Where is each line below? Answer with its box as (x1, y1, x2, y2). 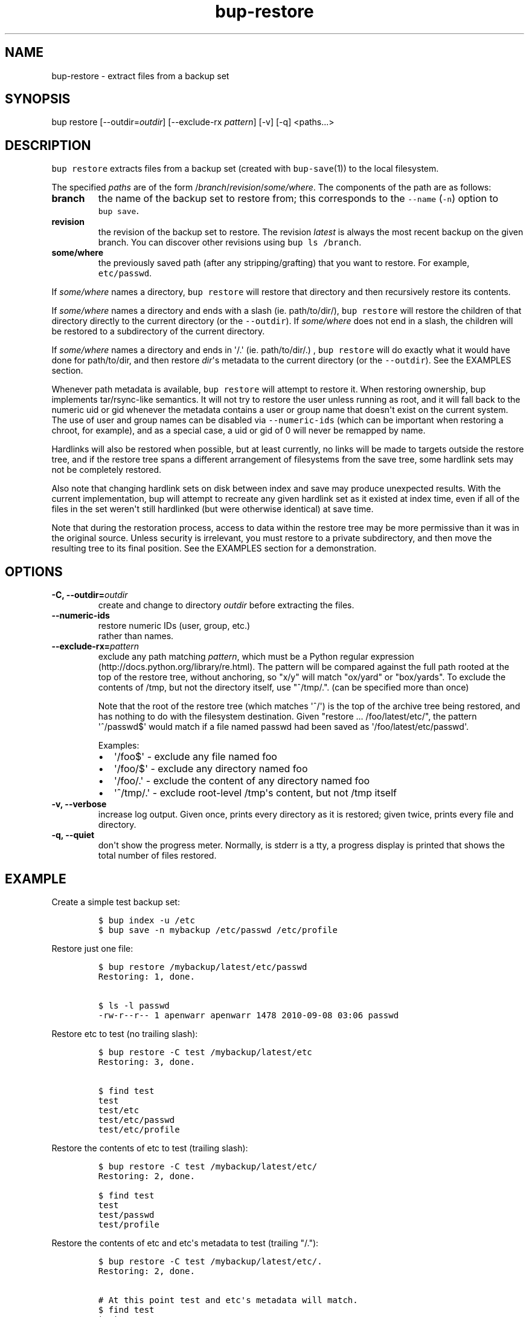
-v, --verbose (51, 799, 107, 810)
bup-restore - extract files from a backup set (51, 70, 229, 81)
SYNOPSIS (5, 91, 71, 107)
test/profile (98, 1219, 159, 1229)
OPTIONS (5, 564, 63, 579)
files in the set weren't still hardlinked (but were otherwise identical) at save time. (51, 504, 374, 515)
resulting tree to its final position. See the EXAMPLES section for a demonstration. (51, 543, 377, 554)
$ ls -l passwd (98, 1000, 170, 1010)
